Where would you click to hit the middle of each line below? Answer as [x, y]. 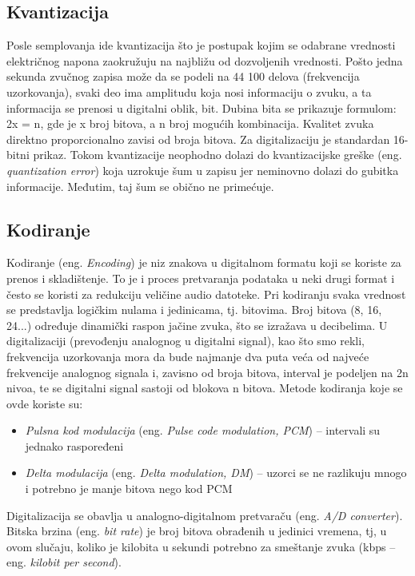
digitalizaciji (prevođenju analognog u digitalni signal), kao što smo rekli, [186, 341]
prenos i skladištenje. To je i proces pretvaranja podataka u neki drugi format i [201, 278]
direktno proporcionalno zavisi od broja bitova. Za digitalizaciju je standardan [198, 139]
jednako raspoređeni [74, 445]
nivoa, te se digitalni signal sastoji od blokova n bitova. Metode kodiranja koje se [205, 388]
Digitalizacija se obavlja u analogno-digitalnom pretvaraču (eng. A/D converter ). [205, 515]
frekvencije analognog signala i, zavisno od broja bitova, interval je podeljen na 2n [207, 372]
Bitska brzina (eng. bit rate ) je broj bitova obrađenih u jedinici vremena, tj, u [197, 531]
